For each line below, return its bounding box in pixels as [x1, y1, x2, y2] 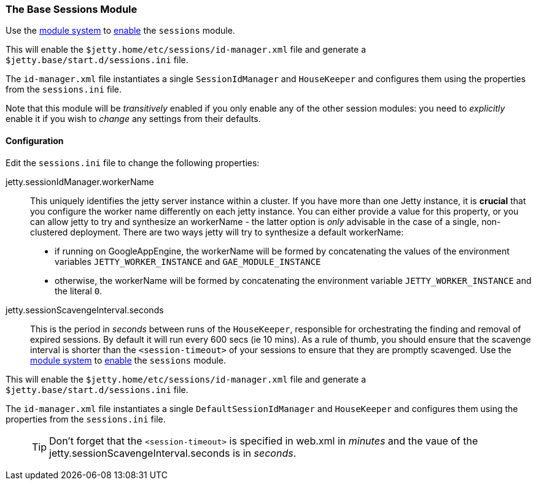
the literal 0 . [55, 285, 103, 296]
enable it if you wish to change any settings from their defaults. [6, 113, 261, 124]
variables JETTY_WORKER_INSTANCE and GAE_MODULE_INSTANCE [55, 256, 321, 267]
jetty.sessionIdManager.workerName [6, 176, 154, 187]
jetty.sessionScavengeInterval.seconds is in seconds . [49, 446, 297, 459]
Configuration [6, 135, 64, 146]
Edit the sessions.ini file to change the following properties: [6, 157, 260, 168]
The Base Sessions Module [6, 3, 138, 15]
